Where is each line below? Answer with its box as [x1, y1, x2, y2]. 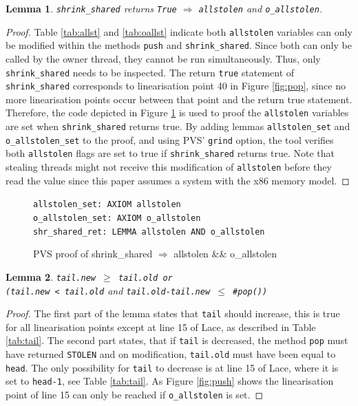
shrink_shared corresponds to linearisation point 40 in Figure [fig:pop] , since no [6, 78, 346, 93]
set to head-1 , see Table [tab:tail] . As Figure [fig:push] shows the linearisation [6, 374, 334, 388]
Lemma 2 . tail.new [6, 269, 96, 284]
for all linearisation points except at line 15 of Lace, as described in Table [6, 319, 316, 334]
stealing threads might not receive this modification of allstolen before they [6, 160, 332, 174]
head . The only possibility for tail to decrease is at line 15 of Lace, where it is [6, 360, 339, 374]
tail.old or [118, 273, 173, 283]
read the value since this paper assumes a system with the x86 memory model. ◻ [6, 173, 350, 187]
